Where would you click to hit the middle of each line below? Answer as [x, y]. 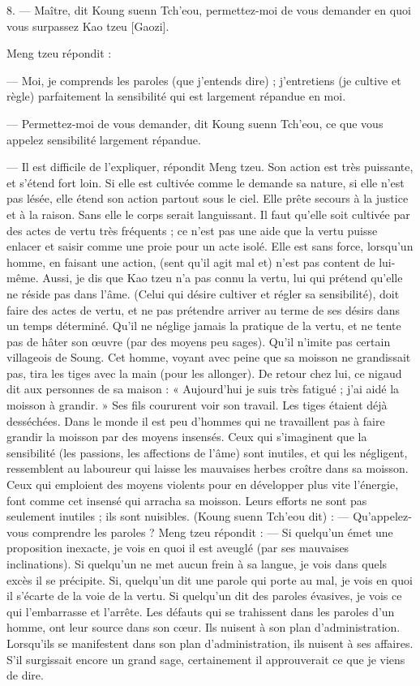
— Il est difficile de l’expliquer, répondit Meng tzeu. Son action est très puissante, [210, 167]
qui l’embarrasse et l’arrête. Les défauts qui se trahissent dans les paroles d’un [201, 611]
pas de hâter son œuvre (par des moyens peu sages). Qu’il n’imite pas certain [199, 341]
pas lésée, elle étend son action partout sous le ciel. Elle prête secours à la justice [208, 198]
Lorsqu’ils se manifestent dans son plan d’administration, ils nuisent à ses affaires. [210, 643]
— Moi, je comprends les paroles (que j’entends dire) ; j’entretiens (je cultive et [204, 80]
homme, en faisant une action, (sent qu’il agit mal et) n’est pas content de [191, 262]
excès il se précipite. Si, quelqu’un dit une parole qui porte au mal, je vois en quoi [210, 579]
